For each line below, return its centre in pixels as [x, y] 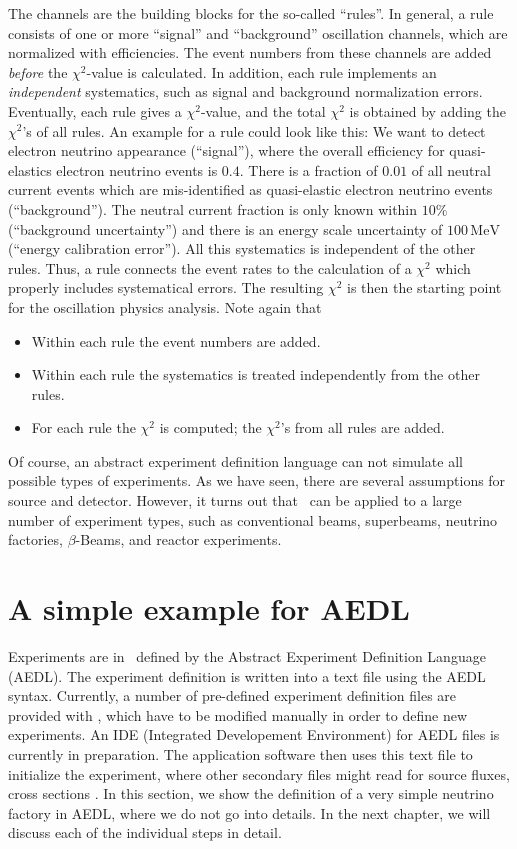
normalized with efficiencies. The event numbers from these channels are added [250, 52]
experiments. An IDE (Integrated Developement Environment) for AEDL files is [254, 734]
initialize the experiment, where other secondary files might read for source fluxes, [259, 773]
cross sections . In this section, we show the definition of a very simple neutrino [251, 793]
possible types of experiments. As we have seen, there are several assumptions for [257, 480]
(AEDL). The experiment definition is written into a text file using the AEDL [247, 675]
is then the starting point [424, 287]
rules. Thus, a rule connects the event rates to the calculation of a [210, 267]
